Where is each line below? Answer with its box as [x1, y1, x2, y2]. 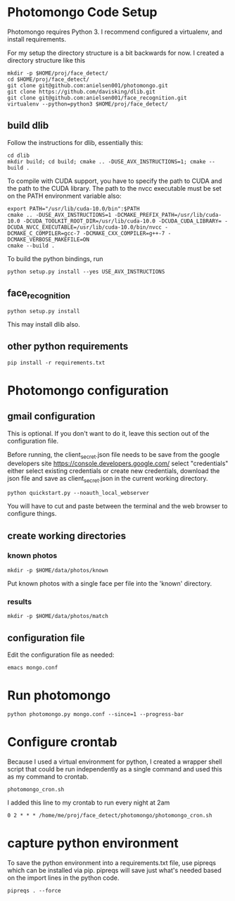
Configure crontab [7, 734, 118, 750]
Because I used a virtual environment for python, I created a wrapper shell [7, 757, 222, 766]
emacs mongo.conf [7, 664, 58, 671]
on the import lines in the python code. [7, 874, 120, 882]
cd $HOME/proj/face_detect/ [7, 75, 90, 83]
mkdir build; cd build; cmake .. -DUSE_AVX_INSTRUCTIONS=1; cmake [7, 158, 206, 165]
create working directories [7, 529, 127, 542]
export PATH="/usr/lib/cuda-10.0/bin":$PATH [7, 205, 140, 212]
